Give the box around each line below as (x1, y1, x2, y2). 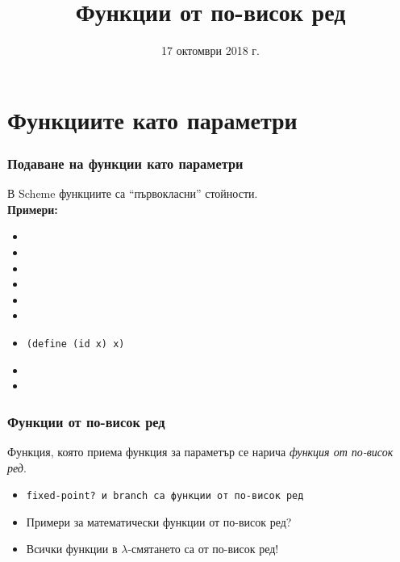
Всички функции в (26, 540, 118, 557)
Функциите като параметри (7, 103, 298, 136)
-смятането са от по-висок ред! (127, 540, 279, 557)
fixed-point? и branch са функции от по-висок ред (26, 490, 304, 502)
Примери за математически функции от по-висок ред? (26, 513, 292, 530)
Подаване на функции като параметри (7, 153, 244, 173)
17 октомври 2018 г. (161, 42, 260, 59)
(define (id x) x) (26, 338, 125, 350)
